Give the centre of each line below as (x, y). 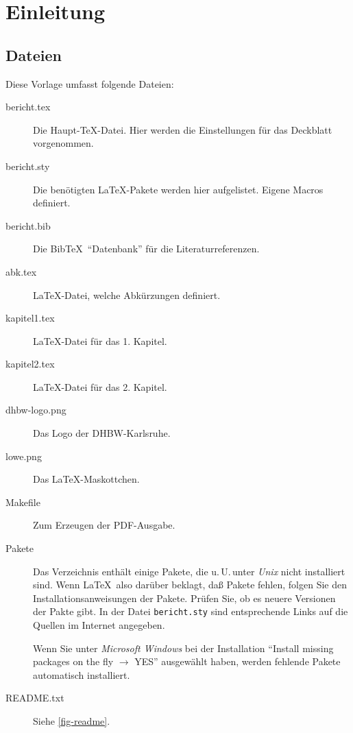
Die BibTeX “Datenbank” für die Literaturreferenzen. (146, 249)
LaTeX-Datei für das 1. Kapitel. (100, 340)
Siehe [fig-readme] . (72, 721)
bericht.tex (28, 107)
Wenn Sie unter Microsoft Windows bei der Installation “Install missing (183, 648)
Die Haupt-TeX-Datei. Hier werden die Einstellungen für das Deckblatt (183, 129)
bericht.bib (28, 225)
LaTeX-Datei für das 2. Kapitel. (100, 386)
